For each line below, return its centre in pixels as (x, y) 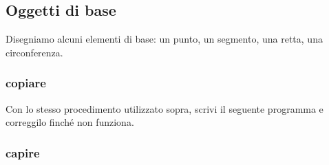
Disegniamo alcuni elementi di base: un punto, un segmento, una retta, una (164, 39)
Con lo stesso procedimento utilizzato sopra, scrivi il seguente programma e (164, 108)
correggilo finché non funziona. (70, 122)
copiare (26, 83)
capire (23, 152)
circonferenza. (34, 52)
